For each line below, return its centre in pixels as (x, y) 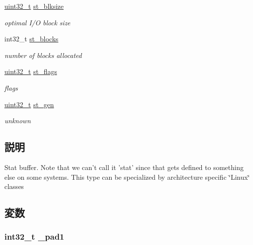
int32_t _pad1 (34, 236)
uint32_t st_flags (31, 71)
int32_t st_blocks (31, 39)
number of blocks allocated (43, 55)
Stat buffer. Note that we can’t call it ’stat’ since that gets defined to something (124, 167)
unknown (18, 121)
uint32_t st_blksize (34, 6)
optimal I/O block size (38, 22)
